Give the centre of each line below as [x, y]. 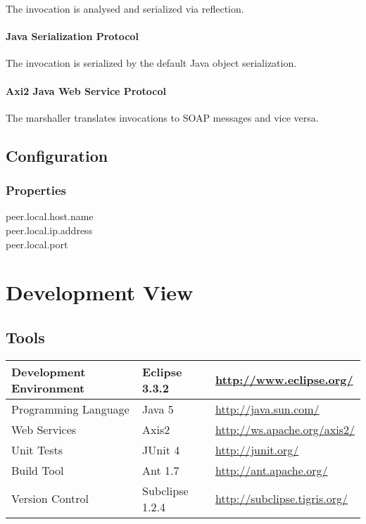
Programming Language [70, 409]
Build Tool [38, 470]
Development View [100, 292]
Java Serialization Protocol [72, 36]
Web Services [44, 429]
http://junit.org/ [257, 449]
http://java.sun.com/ [267, 409]
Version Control [50, 499]
